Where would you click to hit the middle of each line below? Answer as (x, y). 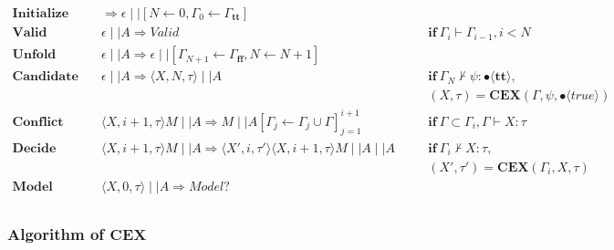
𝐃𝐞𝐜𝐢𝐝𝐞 (34, 148)
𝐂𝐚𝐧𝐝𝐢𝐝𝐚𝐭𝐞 (45, 77)
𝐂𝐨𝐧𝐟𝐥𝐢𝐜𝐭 (38, 122)
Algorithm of (56, 233)
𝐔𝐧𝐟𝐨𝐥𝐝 (34, 55)
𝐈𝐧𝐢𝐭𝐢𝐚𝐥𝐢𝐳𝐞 (41, 14)
